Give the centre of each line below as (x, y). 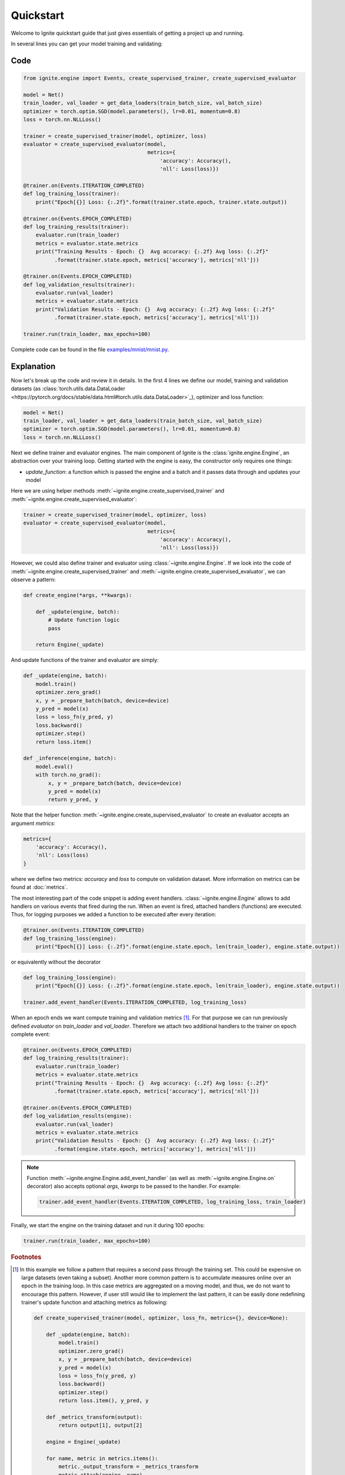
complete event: (30, 1034)
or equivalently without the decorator (56, 962)
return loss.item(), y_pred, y (104, 1401)
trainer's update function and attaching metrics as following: (94, 1302)
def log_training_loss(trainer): (72, 194)
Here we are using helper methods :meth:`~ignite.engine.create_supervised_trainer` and (118, 491)
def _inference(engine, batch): (70, 758)
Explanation (33, 366)
